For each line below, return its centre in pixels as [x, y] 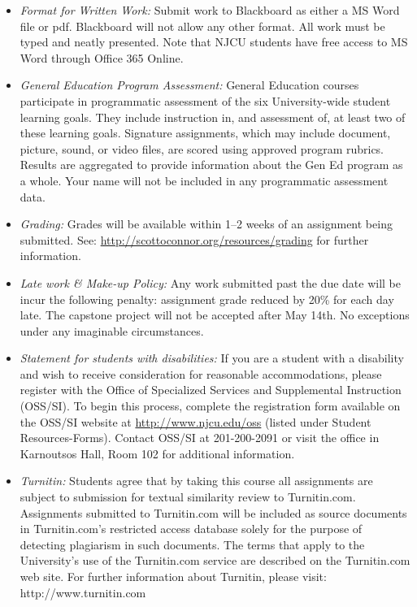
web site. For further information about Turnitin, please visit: [173, 576]
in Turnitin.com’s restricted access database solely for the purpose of [191, 529]
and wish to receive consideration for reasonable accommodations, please [201, 373]
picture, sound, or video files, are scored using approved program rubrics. [202, 148]
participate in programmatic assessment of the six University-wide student [205, 100]
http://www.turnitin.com [83, 592]
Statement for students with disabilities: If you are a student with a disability [212, 358]
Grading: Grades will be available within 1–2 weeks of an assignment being [206, 224]
